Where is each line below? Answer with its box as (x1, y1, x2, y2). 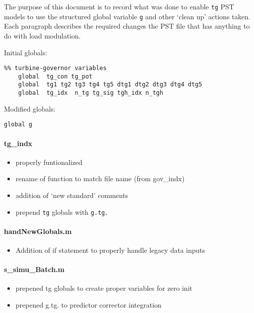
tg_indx (4, 138, 33, 148)
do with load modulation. (4, 30, 81, 40)
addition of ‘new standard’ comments (15, 190, 128, 200)
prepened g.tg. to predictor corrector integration (15, 299, 162, 310)
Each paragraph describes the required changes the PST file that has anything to (4, 21, 250, 31)
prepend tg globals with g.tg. (15, 206, 109, 217)
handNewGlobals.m (4, 226, 72, 236)
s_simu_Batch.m (4, 264, 65, 274)
